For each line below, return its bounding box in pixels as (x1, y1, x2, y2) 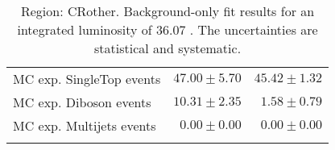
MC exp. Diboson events (13, 93, 151, 111)
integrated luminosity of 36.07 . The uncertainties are (17, 20, 318, 39)
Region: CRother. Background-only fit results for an (20, 2, 315, 20)
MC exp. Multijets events (13, 116, 156, 135)
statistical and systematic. (93, 39, 242, 57)
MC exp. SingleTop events (13, 69, 161, 88)
